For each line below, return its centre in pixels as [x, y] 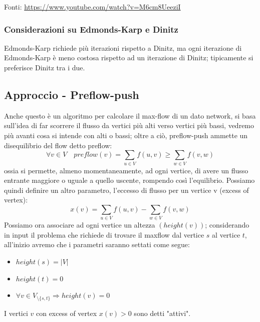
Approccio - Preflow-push [72, 94]
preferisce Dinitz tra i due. [45, 67]
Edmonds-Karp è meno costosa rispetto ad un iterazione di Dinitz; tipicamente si [129, 58]
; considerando [227, 225]
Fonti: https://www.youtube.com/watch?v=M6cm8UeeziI [92, 7]
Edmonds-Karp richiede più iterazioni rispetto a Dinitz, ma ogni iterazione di [123, 47]
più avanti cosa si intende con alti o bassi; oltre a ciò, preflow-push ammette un [126, 135]
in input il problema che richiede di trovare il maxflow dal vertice [104, 234]
